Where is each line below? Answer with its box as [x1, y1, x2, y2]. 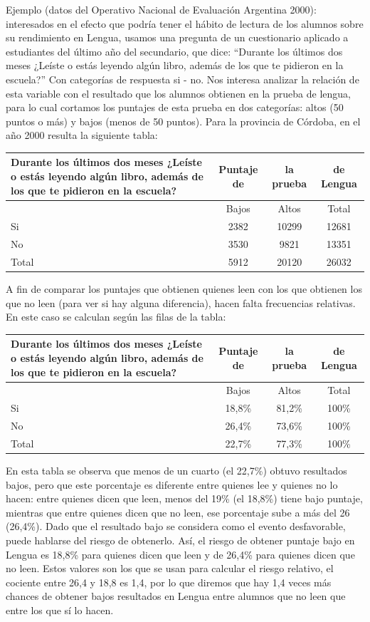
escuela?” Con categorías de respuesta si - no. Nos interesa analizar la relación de [6, 71, 359, 86]
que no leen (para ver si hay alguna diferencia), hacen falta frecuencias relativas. [6, 295, 356, 310]
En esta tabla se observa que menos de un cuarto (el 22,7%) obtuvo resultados [6, 463, 347, 478]
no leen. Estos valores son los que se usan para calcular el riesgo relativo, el [6, 561, 334, 576]
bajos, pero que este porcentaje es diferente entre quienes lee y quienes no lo [6, 477, 338, 492]
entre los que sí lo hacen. [6, 602, 114, 617]
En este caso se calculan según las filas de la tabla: [6, 309, 226, 324]
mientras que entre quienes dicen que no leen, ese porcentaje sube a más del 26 [6, 504, 350, 519]
